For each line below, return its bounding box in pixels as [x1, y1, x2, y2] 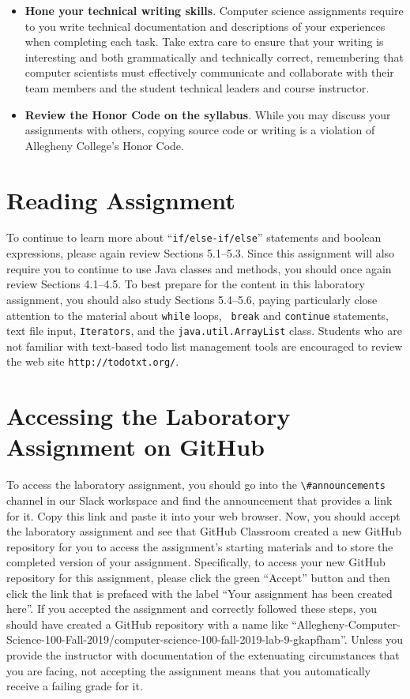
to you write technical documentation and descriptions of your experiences [24, 17, 386, 34]
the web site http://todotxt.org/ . [6, 353, 179, 370]
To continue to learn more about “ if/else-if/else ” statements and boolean [6, 229, 382, 246]
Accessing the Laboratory [6, 400, 291, 432]
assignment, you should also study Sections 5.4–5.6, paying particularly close [6, 291, 378, 307]
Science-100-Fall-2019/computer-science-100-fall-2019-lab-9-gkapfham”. [6, 631, 348, 648]
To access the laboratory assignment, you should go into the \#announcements [6, 476, 386, 493]
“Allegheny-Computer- [292, 615, 401, 632]
